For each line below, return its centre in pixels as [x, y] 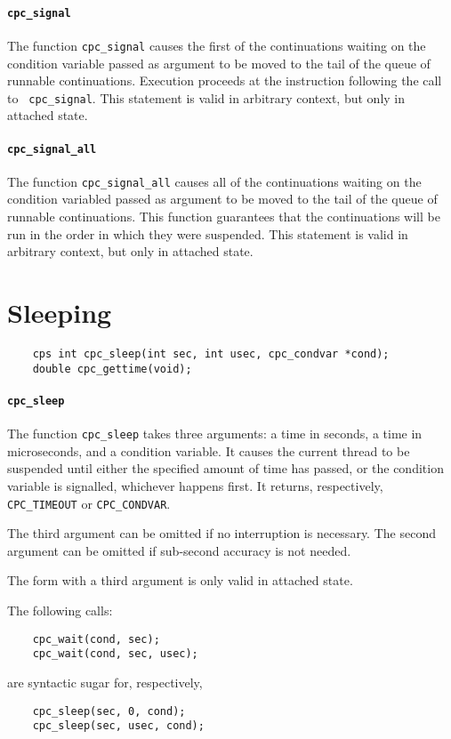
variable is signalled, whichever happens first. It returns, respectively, [195, 485]
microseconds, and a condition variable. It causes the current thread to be [209, 450]
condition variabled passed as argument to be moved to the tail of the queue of [222, 199]
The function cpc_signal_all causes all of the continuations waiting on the [214, 181]
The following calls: [60, 610]
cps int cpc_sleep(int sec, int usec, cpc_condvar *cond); [211, 353]
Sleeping [60, 313]
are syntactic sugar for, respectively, [105, 682]
